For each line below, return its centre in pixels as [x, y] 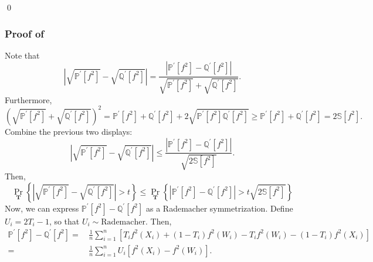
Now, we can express [42, 208]
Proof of [25, 33]
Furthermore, [28, 99]
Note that [22, 55]
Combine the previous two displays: [69, 131]
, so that [64, 221]
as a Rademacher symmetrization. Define [220, 208]
